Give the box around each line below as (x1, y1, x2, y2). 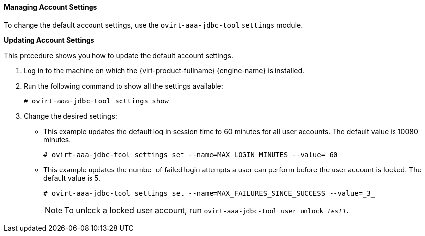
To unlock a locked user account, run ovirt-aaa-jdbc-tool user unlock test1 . (64, 205, 349, 215)
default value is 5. (43, 173, 101, 182)
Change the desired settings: (24, 111, 117, 120)
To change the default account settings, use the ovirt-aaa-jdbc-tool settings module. (4, 20, 303, 29)
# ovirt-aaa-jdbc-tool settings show (24, 97, 169, 105)
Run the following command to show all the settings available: (24, 81, 223, 90)
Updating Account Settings (4, 35, 94, 44)
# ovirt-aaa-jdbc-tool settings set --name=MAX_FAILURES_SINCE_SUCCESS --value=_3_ (43, 189, 375, 197)
